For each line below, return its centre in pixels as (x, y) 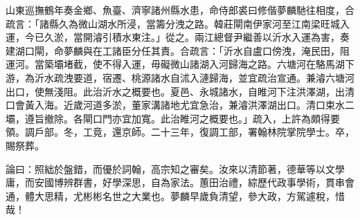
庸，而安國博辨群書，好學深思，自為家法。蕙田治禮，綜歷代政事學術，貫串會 (180, 182)
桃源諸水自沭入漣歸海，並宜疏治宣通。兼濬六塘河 (243, 77)
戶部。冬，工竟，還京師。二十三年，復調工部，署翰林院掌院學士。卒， (194, 132)
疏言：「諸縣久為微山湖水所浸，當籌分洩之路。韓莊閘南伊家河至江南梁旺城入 (178, 23)
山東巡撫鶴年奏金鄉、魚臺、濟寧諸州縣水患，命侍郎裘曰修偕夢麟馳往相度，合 (180, 10)
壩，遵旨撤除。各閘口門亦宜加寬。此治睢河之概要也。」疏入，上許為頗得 (168, 118)
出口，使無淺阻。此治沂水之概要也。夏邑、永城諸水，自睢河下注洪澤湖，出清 (180, 91)
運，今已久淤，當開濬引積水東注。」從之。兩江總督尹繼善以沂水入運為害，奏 (178, 37)
